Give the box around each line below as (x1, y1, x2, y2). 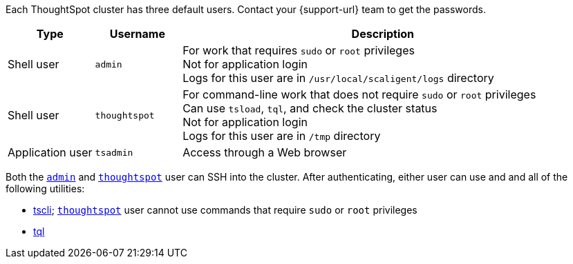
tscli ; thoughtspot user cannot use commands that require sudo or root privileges (33, 204, 417, 216)
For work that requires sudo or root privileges (182, 43, 415, 57)
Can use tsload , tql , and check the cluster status (182, 101, 438, 115)
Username (109, 27, 165, 41)
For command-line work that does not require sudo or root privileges (182, 88, 536, 101)
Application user (8, 145, 93, 159)
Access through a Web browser (182, 145, 347, 159)
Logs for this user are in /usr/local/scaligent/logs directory (182, 71, 494, 85)
